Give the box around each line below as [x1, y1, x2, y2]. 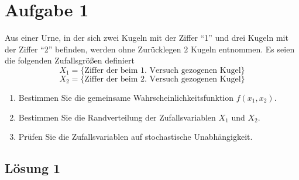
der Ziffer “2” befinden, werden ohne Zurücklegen [5, 43, 181, 55]
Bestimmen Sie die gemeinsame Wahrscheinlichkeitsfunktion [18, 91, 234, 103]
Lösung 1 [5, 159, 61, 177]
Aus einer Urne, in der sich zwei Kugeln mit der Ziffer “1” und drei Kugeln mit [5, 31, 288, 44]
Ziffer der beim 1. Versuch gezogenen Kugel [84, 66, 241, 75]
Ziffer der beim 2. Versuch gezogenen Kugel [84, 75, 241, 83]
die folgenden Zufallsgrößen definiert [5, 54, 135, 66]
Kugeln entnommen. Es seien [190, 43, 295, 55]
